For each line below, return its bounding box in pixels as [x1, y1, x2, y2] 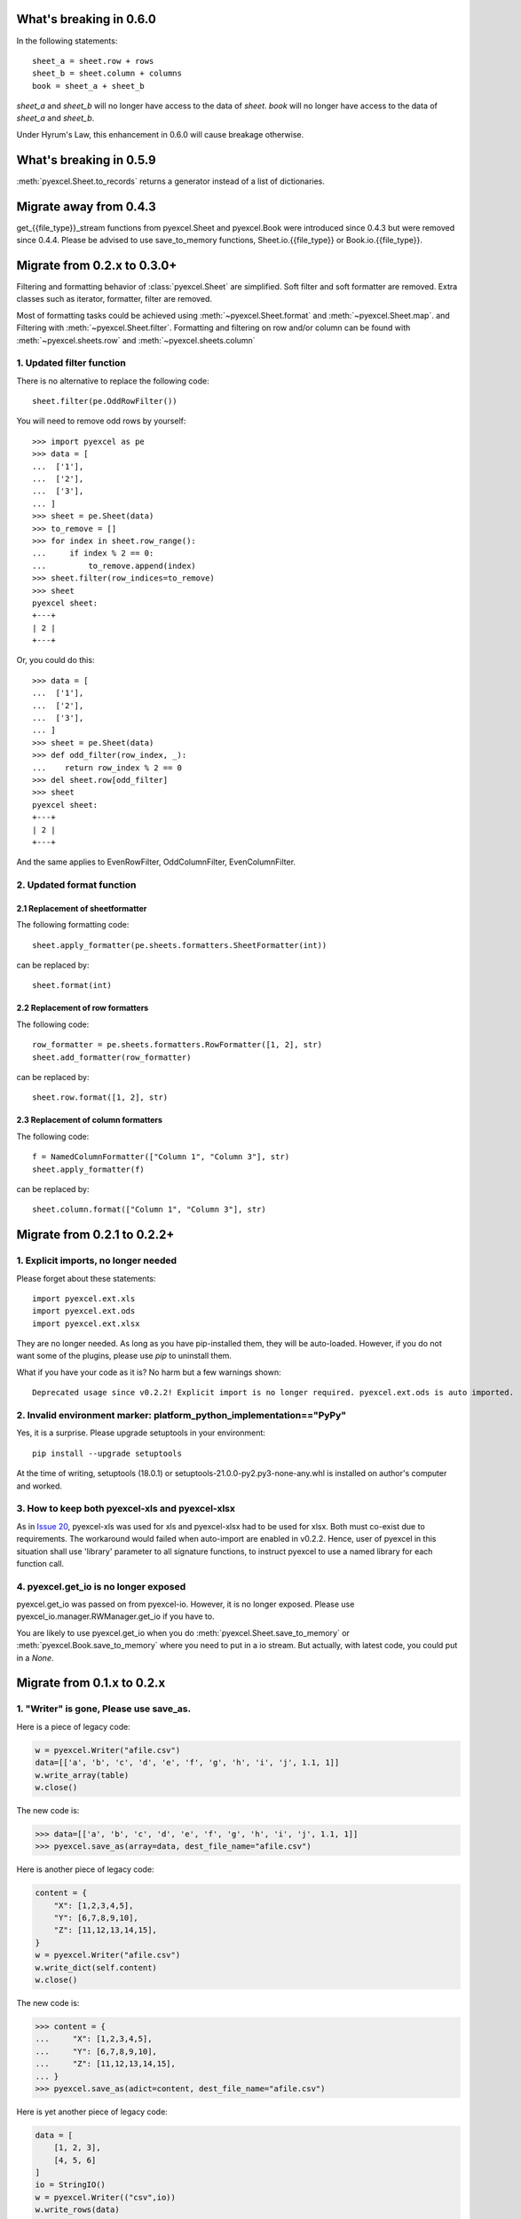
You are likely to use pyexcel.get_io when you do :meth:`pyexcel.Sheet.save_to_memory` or [16, 1627, 351, 1638]
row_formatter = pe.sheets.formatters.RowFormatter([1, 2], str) [32, 1039, 323, 1050]
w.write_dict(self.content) [35, 1962, 157, 1972]
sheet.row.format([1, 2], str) [32, 1093, 169, 1102]
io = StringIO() [35, 2180, 107, 2190]
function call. [16, 1558, 65, 1568]
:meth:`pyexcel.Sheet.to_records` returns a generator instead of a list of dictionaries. [16, 176, 326, 186]
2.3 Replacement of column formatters [16, 1115, 163, 1125]
